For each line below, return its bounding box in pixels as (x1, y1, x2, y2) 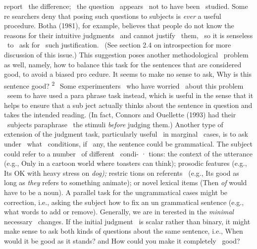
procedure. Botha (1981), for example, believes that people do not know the (4, 20, 234, 31)
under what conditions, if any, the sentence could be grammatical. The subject (4, 138, 253, 149)
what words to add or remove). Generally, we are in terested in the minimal (4, 206, 234, 217)
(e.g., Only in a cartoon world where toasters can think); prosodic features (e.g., (4, 158, 247, 168)
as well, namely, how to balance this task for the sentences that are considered (4, 59, 242, 69)
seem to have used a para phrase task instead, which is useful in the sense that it (7, 90, 254, 100)
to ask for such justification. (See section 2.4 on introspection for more (7, 40, 231, 50)
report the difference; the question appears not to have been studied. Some (4, 1, 248, 11)
